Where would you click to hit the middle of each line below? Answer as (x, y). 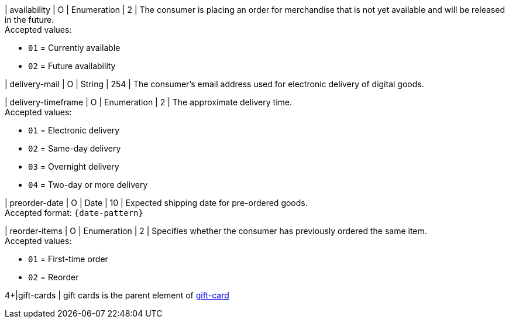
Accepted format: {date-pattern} (74, 213)
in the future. (30, 20)
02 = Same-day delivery (75, 148)
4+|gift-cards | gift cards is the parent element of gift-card (117, 295)
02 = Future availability (72, 66)
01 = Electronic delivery (74, 130)
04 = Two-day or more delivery (88, 185)
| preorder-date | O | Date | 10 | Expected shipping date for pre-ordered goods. (156, 203)
